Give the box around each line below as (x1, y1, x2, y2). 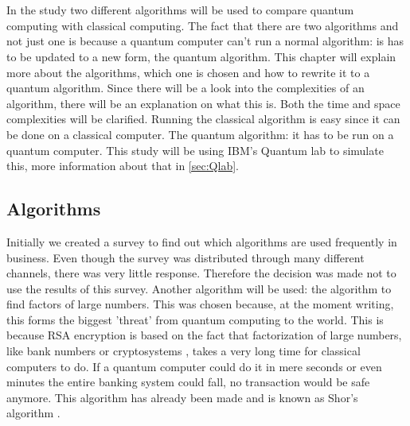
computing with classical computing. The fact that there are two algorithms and (6, 17, 399, 33)
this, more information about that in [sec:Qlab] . (6, 157, 239, 174)
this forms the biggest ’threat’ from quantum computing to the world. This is (6, 311, 384, 327)
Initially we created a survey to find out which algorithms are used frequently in (6, 233, 397, 250)
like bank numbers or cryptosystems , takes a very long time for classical (6, 343, 361, 359)
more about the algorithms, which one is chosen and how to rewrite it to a (6, 64, 370, 80)
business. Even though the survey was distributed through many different (6, 249, 365, 265)
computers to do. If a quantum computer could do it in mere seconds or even (6, 358, 382, 374)
